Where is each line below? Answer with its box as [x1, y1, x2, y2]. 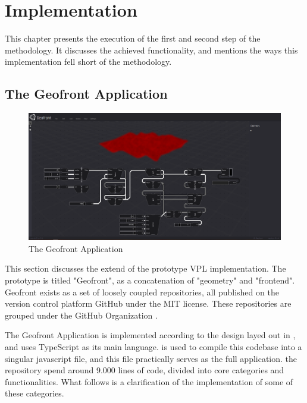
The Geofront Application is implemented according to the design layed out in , [5, 329, 296, 341]
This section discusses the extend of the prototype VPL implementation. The [5, 262, 286, 275]
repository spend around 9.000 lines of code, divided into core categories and [5, 364, 284, 376]
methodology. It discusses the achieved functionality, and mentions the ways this [5, 43, 298, 56]
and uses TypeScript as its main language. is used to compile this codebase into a [5, 340, 302, 352]
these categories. [5, 387, 64, 399]
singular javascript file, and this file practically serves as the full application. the [5, 352, 297, 364]
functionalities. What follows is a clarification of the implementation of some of [5, 375, 293, 388]
